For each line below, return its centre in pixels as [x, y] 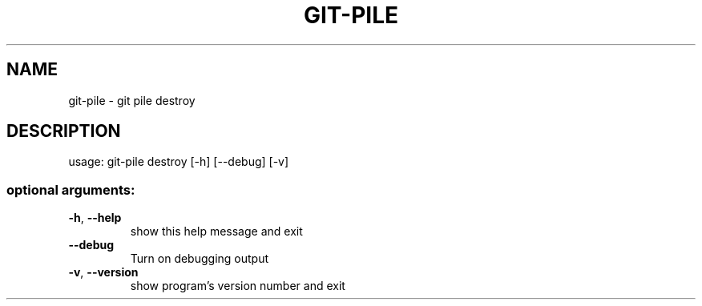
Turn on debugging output [200, 259]
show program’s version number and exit [238, 286]
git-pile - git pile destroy [132, 100]
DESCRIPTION [64, 131]
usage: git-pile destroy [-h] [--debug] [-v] [179, 162]
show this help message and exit [216, 232]
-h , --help [95, 218]
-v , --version [103, 272]
